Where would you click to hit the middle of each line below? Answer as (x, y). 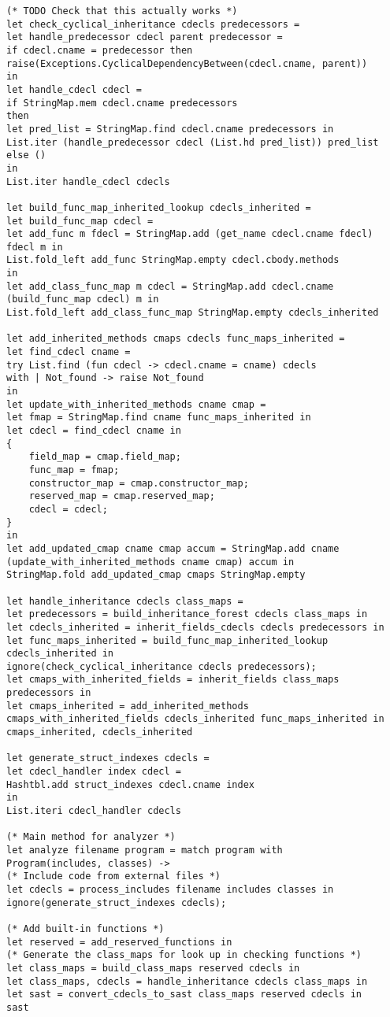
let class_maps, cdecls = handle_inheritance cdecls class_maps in (187, 981)
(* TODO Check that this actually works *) (122, 11)
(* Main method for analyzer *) (91, 837)
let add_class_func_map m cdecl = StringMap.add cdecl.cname (170, 286)
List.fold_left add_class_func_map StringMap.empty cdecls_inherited (193, 313)
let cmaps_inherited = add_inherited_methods (128, 706)
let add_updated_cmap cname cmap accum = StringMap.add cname (173, 548)
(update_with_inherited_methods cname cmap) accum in (150, 562)
